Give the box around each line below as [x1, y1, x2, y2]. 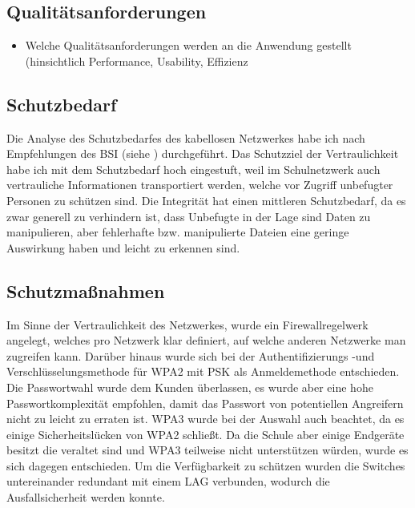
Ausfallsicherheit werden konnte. [6, 489, 165, 506]
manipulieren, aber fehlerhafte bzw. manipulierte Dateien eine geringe [6, 224, 349, 240]
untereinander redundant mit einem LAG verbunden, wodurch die [6, 473, 330, 490]
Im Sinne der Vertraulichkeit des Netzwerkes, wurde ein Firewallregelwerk [6, 316, 369, 333]
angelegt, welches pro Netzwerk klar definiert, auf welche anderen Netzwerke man [6, 332, 406, 349]
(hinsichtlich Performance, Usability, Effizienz [25, 52, 248, 69]
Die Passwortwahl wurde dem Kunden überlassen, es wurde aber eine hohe [6, 378, 373, 395]
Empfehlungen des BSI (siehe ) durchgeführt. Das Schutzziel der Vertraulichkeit [6, 145, 399, 162]
